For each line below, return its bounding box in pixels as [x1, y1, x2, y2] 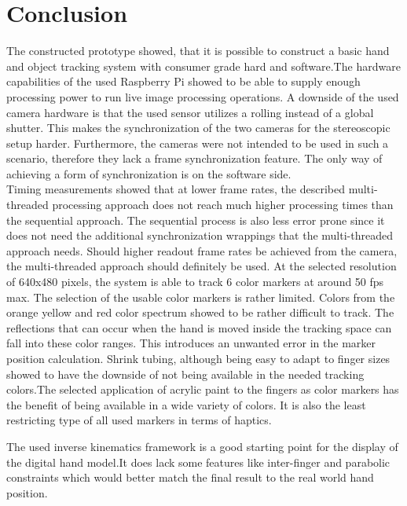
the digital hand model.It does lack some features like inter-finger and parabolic [6, 453, 390, 470]
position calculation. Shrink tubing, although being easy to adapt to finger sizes [6, 350, 390, 366]
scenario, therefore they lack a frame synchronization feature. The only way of [6, 150, 383, 167]
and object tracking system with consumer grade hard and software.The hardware [6, 57, 401, 74]
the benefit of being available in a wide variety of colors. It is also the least [6, 396, 366, 412]
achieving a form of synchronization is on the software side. [6, 165, 291, 181]
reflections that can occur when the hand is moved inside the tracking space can [6, 319, 392, 335]
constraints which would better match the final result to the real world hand [6, 469, 374, 486]
